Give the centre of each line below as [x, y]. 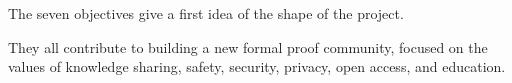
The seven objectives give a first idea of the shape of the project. [206, 13]
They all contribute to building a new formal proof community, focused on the [248, 46]
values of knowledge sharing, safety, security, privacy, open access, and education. [257, 66]
